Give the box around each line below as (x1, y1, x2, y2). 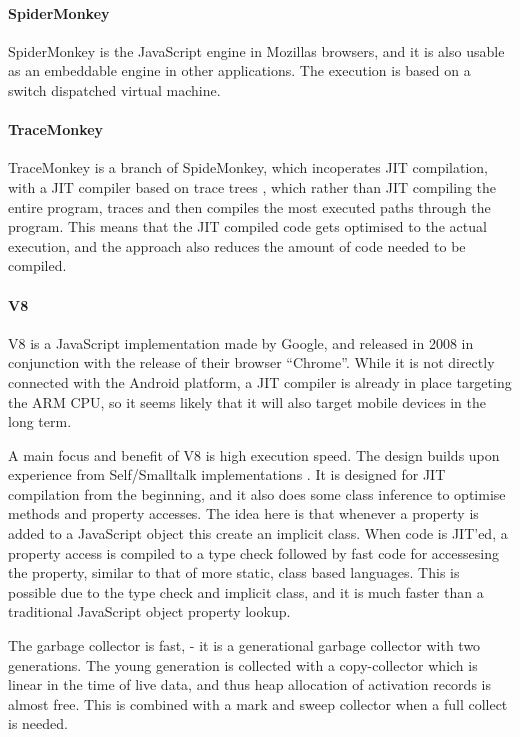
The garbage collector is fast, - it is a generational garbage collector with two (8, 635, 481, 656)
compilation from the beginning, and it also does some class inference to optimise (8, 483, 506, 504)
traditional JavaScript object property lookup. (8, 601, 291, 622)
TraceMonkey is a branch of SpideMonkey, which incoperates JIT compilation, (8, 157, 488, 178)
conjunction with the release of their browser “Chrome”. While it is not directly (8, 352, 495, 373)
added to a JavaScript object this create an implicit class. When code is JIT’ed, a (8, 523, 508, 544)
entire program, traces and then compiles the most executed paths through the (8, 196, 491, 217)
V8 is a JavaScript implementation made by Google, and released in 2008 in (8, 332, 474, 353)
